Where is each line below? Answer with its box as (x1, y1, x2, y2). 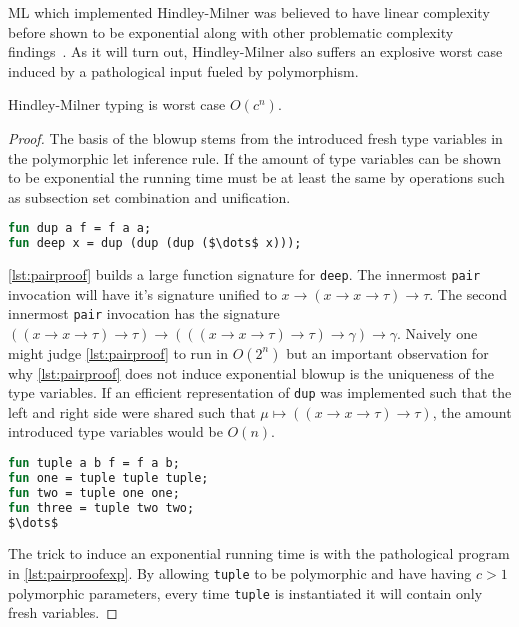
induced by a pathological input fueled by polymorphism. (8, 60, 359, 81)
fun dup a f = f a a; (8, 221, 152, 236)
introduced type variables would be (8, 421, 223, 442)
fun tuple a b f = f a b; (8, 456, 180, 471)
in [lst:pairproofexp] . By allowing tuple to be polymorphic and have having (8, 563, 472, 583)
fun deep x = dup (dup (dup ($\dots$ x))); (8, 236, 302, 251)
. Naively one (397, 323, 478, 343)
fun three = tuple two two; (8, 500, 195, 515)
